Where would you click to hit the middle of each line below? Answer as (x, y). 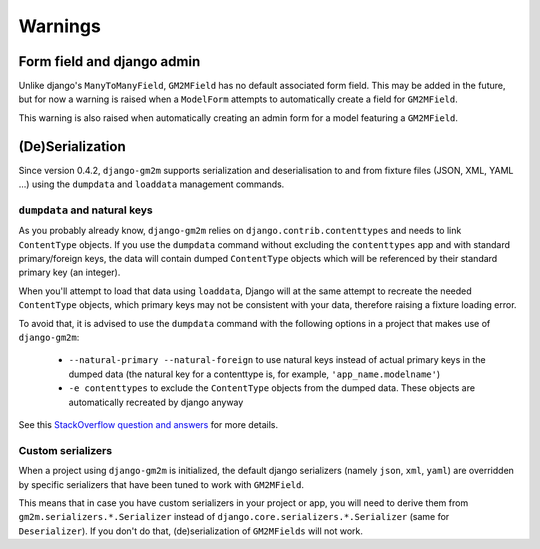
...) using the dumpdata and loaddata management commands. (151, 184)
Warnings (60, 26)
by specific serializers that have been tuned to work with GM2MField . (161, 484)
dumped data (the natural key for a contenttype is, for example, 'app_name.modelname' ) (254, 374)
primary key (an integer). (69, 272)
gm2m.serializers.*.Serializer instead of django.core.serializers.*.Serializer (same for (234, 517)
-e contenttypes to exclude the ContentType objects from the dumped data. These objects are (271, 388)
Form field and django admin (109, 61)
